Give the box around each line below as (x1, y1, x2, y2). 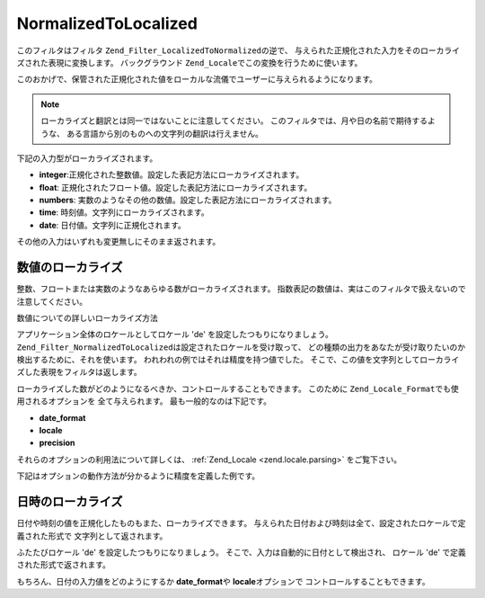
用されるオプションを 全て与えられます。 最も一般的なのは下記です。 (16, 396, 272, 406)
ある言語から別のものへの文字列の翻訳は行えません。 (66, 128, 264, 138)
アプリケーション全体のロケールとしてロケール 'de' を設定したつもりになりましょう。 (16, 329, 334, 340)
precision (39, 437, 75, 449)
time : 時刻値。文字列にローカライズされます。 (39, 207, 210, 218)
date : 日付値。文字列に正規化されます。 (39, 219, 186, 230)
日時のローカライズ (16, 495, 123, 510)
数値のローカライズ (16, 260, 123, 275)
